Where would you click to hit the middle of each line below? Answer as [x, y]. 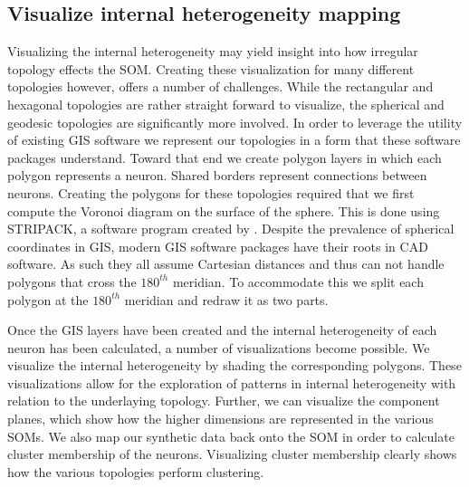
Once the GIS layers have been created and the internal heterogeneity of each [222, 330]
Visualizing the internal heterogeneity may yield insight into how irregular [213, 51]
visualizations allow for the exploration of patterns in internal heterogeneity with [232, 382]
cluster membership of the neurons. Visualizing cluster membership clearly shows [232, 454]
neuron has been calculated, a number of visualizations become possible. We [219, 347]
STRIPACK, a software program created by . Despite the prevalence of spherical [231, 229]
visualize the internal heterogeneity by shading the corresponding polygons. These [234, 365]
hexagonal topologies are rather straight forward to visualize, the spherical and [226, 104]
